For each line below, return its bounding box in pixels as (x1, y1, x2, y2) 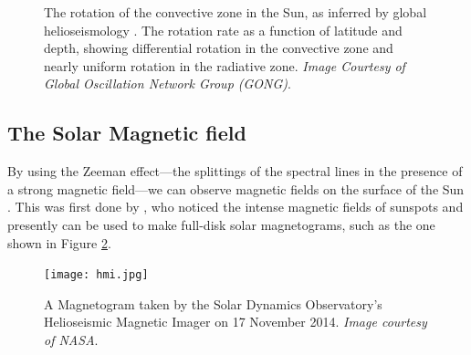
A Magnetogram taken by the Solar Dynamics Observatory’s (44, 294, 382, 313)
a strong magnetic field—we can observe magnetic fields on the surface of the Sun (7, 179, 465, 198)
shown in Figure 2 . (7, 233, 111, 252)
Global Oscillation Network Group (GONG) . (44, 74, 291, 93)
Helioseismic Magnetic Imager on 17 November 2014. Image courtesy (44, 312, 427, 331)
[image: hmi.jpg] (44, 268, 149, 282)
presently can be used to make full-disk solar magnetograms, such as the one (7, 214, 435, 234)
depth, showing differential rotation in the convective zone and (44, 38, 393, 57)
